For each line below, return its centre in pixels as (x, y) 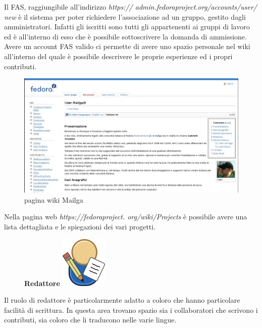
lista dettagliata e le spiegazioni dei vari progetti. (80, 227)
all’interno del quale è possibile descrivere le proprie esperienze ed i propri (118, 56)
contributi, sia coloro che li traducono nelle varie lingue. (90, 320)
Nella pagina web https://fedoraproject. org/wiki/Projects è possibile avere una (126, 217)
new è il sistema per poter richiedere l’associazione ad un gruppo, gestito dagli (125, 16)
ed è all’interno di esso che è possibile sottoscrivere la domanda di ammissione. (125, 36)
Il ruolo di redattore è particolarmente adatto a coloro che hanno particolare (122, 300)
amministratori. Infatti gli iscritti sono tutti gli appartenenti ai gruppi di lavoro (127, 27)
